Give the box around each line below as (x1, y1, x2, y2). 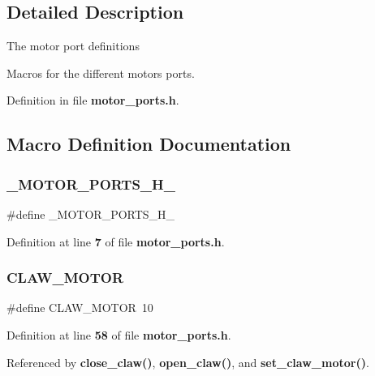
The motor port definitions (6, 37, 140, 54)
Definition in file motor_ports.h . (6, 92, 179, 109)
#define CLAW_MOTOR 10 (6, 299, 153, 316)
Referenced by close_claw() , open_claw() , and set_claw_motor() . (6, 353, 369, 370)
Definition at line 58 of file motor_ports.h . (6, 326, 231, 343)
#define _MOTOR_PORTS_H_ (6, 205, 175, 222)
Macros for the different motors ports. (6, 64, 195, 81)
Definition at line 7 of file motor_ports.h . (6, 233, 225, 250)
